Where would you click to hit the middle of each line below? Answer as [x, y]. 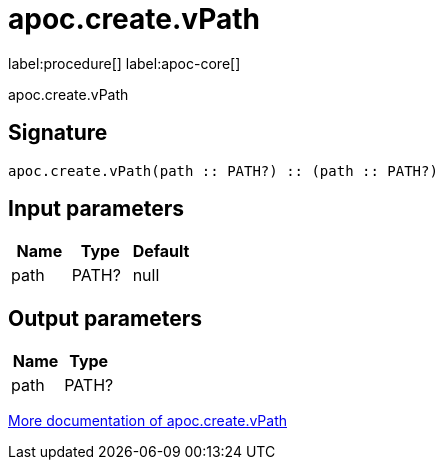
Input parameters [96, 209]
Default [161, 251]
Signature [58, 133]
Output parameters [105, 318]
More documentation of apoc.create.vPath [148, 421]
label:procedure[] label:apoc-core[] [124, 63]
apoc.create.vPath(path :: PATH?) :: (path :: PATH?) [223, 170]
